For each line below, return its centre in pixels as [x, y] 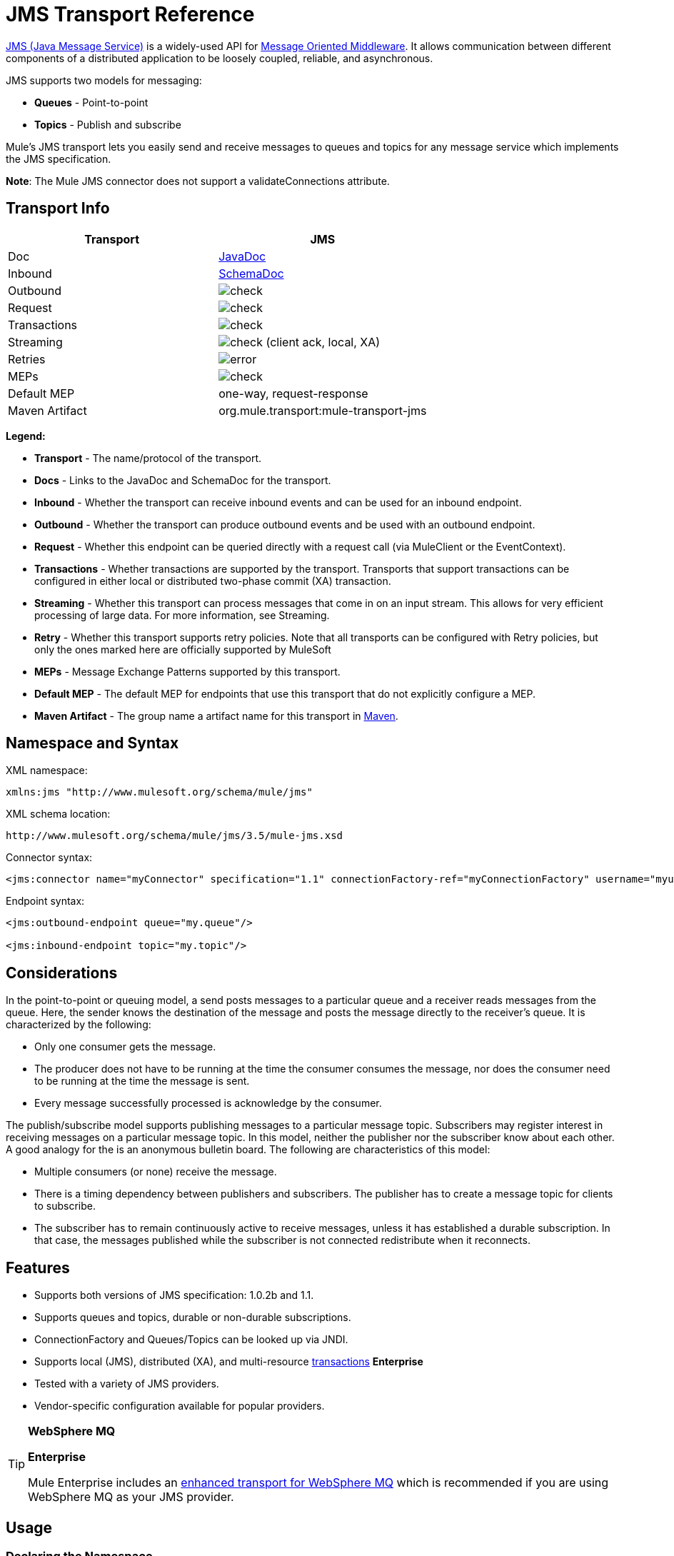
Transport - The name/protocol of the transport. [148, 458]
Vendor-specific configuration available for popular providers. [180, 1406]
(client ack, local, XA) [323, 342]
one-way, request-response [293, 393]
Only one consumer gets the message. [125, 1047]
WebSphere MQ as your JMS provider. [131, 1497]
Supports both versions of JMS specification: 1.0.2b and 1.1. [174, 1295]
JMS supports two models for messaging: [104, 80]
